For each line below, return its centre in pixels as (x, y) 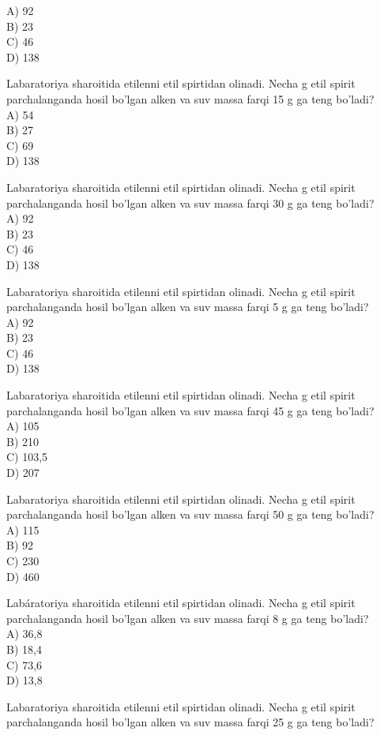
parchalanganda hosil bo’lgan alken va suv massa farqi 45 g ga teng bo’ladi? (190, 410)
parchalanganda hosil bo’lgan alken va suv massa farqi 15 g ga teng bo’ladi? (190, 98)
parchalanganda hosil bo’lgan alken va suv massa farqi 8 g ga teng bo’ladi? (188, 618)
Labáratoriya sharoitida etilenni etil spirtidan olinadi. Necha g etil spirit (181, 603)
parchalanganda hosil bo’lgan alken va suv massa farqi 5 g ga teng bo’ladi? (188, 307)
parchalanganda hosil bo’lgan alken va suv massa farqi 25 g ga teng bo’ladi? (190, 722)
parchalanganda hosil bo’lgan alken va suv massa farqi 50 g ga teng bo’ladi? (190, 514)
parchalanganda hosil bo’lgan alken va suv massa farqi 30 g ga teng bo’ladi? (190, 202)
